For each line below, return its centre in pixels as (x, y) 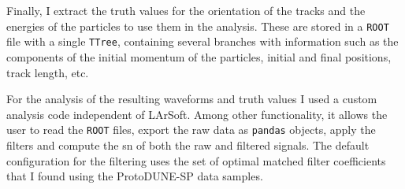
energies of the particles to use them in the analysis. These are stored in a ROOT (198, 26)
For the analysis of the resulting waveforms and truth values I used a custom (192, 99)
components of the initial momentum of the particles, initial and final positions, (199, 56)
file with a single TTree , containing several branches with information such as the (202, 41)
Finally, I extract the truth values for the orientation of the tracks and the (186, 10)
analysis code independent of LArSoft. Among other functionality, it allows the (197, 114)
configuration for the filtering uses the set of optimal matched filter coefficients (196, 160)
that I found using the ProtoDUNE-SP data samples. (135, 176)
